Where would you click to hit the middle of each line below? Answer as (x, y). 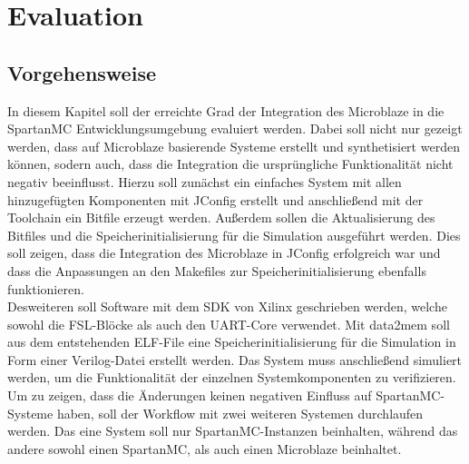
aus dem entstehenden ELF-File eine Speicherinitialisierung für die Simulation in (232, 342)
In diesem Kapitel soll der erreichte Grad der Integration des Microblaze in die (226, 110)
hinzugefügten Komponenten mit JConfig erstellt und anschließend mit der (215, 199)
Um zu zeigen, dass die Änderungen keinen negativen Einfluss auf (190, 395)
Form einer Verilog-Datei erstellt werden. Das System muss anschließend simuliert (235, 359)
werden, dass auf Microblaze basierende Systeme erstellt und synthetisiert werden (234, 146)
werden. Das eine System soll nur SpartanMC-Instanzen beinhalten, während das (233, 431)
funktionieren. (46, 288)
